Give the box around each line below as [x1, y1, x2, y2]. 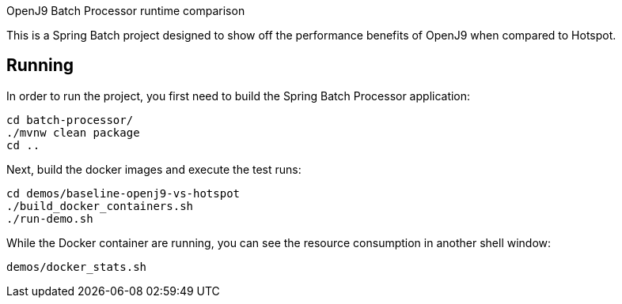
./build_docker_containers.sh [6, 199, 194, 212]
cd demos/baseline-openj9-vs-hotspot [6, 186, 241, 200]
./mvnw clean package [6, 126, 140, 139]
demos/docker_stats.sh [6, 260, 147, 273]
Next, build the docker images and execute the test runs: [6, 162, 302, 176]
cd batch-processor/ [6, 113, 134, 126]
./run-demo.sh [6, 212, 93, 225]
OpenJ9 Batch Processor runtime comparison [6, 4, 245, 17]
